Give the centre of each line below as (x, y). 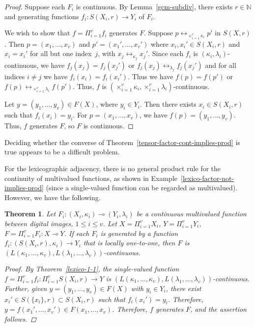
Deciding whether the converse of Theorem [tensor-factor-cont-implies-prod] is (122, 142)
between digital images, (39, 223)
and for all (221, 65)
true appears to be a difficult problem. (62, 152)
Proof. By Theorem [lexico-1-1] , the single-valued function (92, 269)
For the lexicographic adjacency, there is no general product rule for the (113, 168)
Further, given (26, 288)
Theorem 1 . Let (30, 214)
